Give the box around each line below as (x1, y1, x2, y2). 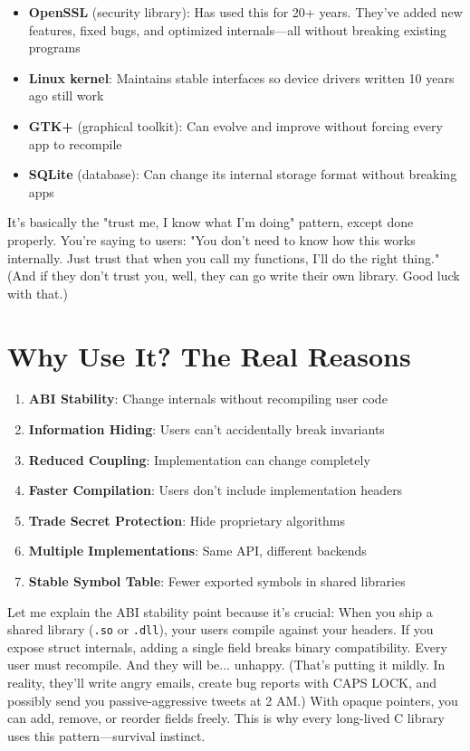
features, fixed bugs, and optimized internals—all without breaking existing (28, 20, 447, 39)
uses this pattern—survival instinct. (7, 726, 206, 745)
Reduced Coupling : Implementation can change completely (28, 450, 370, 469)
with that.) (7, 283, 68, 302)
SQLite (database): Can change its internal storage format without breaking (28, 165, 457, 184)
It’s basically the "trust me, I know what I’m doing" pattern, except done (7, 213, 414, 232)
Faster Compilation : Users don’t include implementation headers (28, 480, 403, 499)
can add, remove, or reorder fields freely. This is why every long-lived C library (7, 708, 445, 727)
